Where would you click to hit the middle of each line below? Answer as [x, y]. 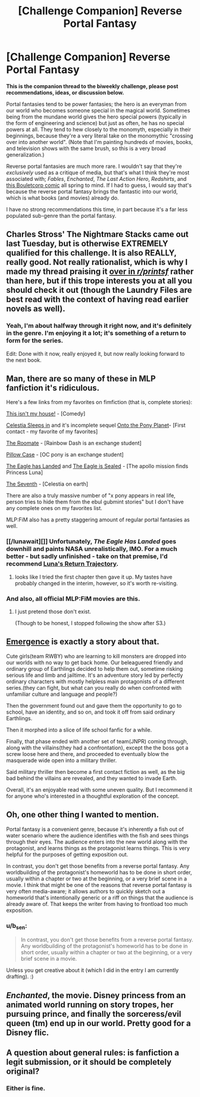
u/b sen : [17, 926]
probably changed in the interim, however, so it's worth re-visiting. [96, 583]
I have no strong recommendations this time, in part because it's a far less [97, 209]
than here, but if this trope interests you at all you [99, 281]
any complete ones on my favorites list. [54, 508]
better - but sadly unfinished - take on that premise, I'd [87, 557]
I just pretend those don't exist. [53, 612]
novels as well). [36, 309]
